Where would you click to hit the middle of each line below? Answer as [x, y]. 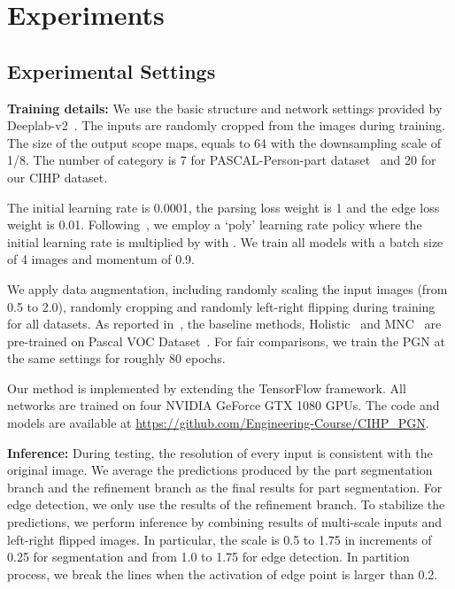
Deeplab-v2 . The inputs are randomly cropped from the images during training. [226, 125]
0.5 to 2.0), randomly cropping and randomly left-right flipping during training [221, 306]
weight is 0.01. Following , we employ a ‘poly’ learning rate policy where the [215, 225]
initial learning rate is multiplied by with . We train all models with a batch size [225, 241]
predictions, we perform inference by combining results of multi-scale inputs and [224, 522]
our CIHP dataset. [58, 177]
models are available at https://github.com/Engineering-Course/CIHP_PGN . [218, 423]
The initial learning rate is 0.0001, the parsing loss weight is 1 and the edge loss [224, 207]
